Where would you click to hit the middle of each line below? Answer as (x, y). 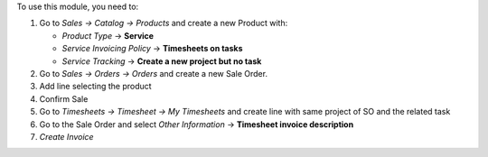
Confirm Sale (64, 98)
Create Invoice (66, 136)
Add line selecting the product (96, 87)
